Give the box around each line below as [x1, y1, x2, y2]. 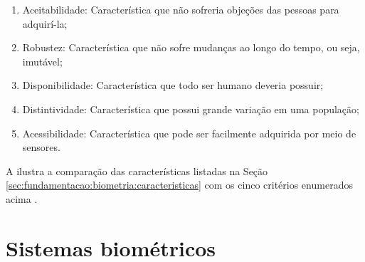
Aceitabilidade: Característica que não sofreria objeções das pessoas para [22, 2, 339, 16]
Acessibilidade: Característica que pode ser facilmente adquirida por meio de [22, 125, 356, 140]
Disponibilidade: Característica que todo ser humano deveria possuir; [22, 78, 324, 93]
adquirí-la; [22, 16, 68, 31]
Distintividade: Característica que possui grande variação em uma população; [22, 101, 359, 116]
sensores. [22, 140, 60, 154]
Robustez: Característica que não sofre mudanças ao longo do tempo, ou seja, [22, 40, 360, 55]
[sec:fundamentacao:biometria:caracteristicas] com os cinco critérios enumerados [6, 177, 353, 192]
